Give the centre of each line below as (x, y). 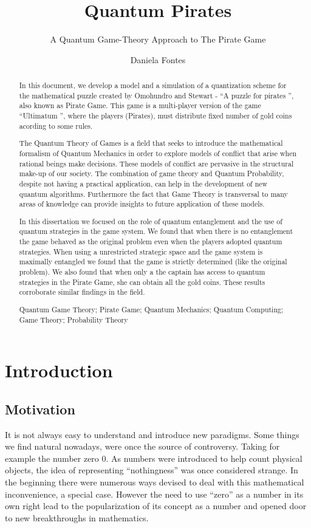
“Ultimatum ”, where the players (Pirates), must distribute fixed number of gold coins (155, 116)
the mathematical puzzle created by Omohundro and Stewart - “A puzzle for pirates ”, (156, 95)
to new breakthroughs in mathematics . (77, 517)
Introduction (59, 370)
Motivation (40, 409)
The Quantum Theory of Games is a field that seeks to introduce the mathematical (151, 143)
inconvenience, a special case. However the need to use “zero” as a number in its (154, 494)
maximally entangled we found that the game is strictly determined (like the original (153, 262)
